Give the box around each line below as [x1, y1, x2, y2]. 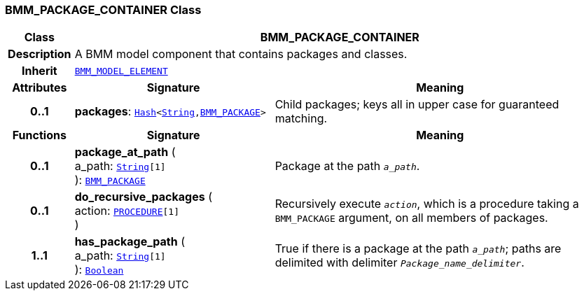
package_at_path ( [74, 145, 176, 160]
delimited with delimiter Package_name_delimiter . [274, 255, 524, 270]
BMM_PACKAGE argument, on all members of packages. [274, 211, 548, 225]
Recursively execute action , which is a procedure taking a [274, 197, 579, 211]
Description [8, 47, 71, 62]
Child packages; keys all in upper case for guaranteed [274, 97, 559, 112]
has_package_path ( [74, 234, 186, 249]
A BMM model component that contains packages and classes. [74, 47, 408, 62]
